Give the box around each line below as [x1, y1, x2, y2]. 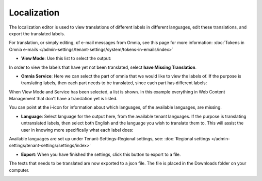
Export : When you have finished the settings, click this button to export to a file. [21, 151, 181, 157]
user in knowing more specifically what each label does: [21, 127, 133, 133]
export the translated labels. [9, 30, 65, 36]
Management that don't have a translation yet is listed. [9, 96, 117, 102]
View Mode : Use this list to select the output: [21, 56, 112, 61]
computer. [9, 167, 30, 173]
